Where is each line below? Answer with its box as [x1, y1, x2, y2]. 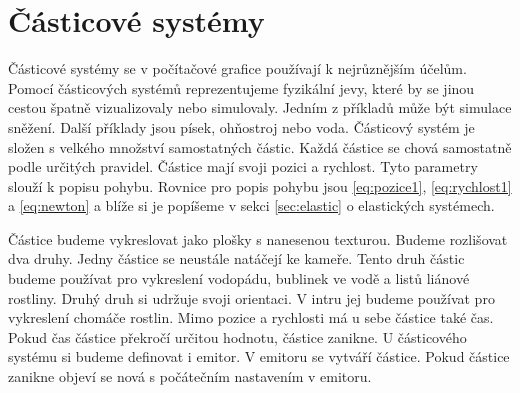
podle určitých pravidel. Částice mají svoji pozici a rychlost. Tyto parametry [8, 156, 478, 177]
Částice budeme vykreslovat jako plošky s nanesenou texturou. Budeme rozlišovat [8, 228, 508, 249]
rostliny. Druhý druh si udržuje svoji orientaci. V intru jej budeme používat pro [8, 287, 495, 308]
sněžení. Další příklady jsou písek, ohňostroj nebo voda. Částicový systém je [8, 116, 475, 137]
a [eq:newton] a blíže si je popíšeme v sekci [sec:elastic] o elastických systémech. [8, 195, 495, 216]
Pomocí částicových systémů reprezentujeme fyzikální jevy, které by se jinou [8, 77, 475, 98]
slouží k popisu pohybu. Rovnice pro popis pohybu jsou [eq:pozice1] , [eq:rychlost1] [8, 175, 512, 196]
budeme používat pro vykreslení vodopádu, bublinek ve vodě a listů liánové [8, 268, 470, 289]
